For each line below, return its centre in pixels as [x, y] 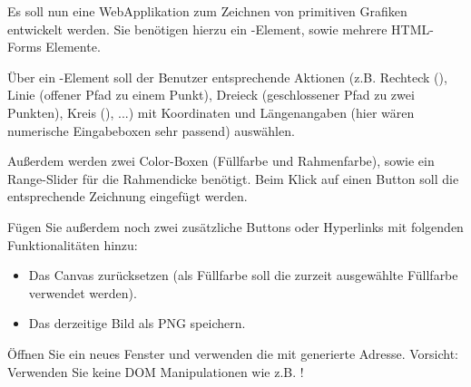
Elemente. [73, 47]
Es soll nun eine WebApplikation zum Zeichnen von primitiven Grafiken [207, 11]
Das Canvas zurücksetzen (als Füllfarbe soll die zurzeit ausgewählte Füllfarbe [243, 275]
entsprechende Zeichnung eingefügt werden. [128, 196]
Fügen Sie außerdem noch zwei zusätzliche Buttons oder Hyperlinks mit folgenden [235, 226]
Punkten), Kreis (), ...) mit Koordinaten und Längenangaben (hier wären [211, 112]
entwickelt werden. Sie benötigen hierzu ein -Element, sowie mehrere [197, 29]
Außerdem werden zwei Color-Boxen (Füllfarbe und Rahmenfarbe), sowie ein [221, 161]
